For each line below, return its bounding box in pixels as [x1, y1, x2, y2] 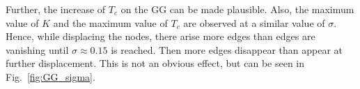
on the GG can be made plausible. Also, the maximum [120, 2, 354, 16]
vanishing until [6, 42, 69, 57]
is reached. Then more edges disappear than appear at [111, 42, 343, 57]
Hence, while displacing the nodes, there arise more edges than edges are [6, 29, 315, 43]
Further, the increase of [6, 2, 106, 16]
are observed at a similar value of [183, 15, 325, 30]
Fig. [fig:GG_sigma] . [6, 69, 95, 83]
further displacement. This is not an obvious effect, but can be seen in [6, 56, 305, 70]
